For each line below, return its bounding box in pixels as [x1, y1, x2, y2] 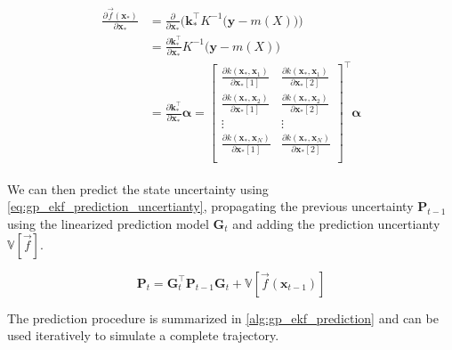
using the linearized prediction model [7, 214, 209, 232]
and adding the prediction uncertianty [232, 214, 440, 232]
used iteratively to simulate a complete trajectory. [7, 326, 279, 345]
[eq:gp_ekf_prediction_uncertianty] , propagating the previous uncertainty [7, 197, 414, 216]
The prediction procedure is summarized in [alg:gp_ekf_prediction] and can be [7, 308, 439, 327]
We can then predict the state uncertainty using [7, 179, 269, 198]
